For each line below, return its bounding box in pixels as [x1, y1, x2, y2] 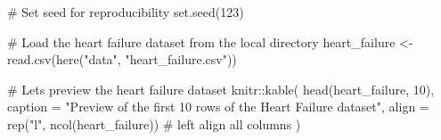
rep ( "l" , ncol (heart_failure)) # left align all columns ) [7, 114, 301, 133]
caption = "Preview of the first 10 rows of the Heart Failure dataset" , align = [7, 97, 429, 116]
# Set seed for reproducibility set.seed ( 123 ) [7, 3, 244, 21]
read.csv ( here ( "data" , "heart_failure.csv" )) [7, 50, 237, 69]
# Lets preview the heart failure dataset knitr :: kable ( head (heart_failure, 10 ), [7, 79, 435, 98]
